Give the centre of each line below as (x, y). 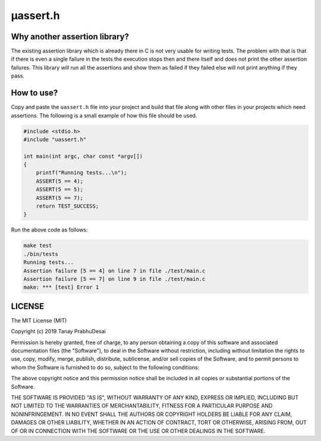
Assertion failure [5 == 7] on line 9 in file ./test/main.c (114, 279)
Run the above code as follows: (49, 230)
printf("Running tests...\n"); (81, 173)
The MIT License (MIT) (39, 320)
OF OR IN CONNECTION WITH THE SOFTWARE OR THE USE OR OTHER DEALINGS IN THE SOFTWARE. (138, 431)
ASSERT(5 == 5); (59, 190)
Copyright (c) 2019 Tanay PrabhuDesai (59, 331)
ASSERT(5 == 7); (59, 198)
